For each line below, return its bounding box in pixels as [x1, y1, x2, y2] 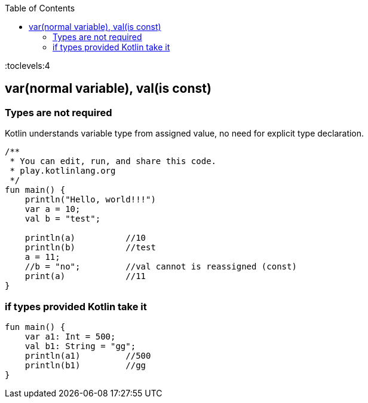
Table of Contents [5, 3, 75, 13]
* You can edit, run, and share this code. [10, 156, 217, 166]
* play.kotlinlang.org [10, 166, 116, 176]
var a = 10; [24, 204, 81, 214]
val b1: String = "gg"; [24, 341, 136, 351]
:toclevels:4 [5, 60, 50, 71]
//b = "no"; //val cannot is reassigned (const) [24, 262, 297, 272]
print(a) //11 [24, 271, 146, 281]
